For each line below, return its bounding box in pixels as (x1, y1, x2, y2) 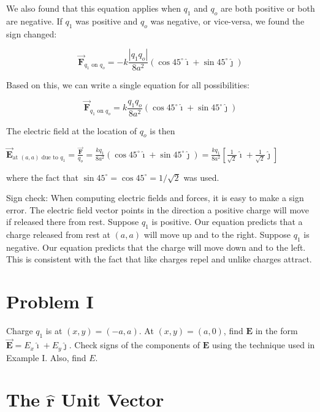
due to (41, 154, 58, 161)
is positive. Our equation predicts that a (151, 215, 303, 228)
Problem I (6, 289, 94, 314)
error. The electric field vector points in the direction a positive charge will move (6, 203, 309, 216)
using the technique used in (211, 338, 315, 351)
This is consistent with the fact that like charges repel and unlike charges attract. (6, 253, 312, 265)
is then (150, 124, 175, 137)
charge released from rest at (6, 228, 110, 241)
